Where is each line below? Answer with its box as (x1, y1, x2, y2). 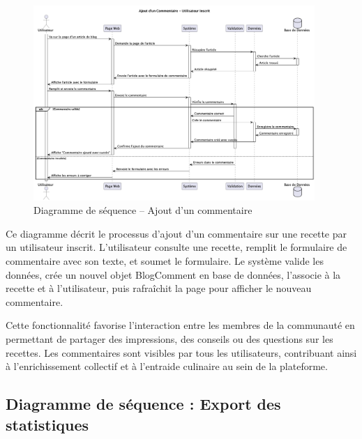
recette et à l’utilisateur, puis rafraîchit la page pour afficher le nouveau (6, 281, 312, 295)
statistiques (6, 413, 89, 435)
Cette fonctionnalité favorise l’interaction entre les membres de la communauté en (6, 318, 355, 332)
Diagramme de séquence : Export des (6, 393, 281, 415)
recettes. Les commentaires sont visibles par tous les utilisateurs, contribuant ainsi (6, 345, 357, 360)
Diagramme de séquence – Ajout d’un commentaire (33, 203, 252, 217)
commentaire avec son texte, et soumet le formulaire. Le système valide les (6, 254, 324, 268)
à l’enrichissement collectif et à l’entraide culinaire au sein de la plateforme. (6, 359, 328, 373)
